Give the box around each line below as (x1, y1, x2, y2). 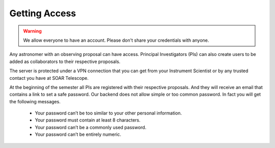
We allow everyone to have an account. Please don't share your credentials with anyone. (23, 37, 209, 43)
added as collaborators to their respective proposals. (9, 58, 121, 65)
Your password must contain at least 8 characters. (35, 117, 141, 123)
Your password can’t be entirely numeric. (35, 131, 122, 137)
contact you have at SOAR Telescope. (9, 75, 89, 81)
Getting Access (9, 8, 76, 19)
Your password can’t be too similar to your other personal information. (35, 110, 182, 116)
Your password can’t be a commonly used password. (35, 124, 147, 130)
